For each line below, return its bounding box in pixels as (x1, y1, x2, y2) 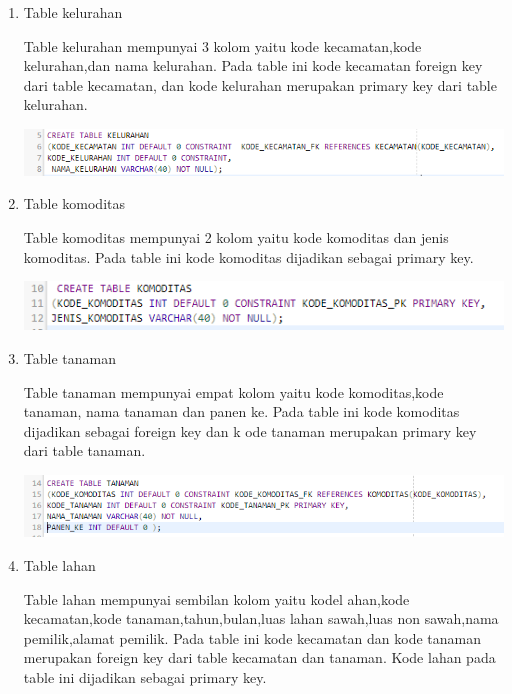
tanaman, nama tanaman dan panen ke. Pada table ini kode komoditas (23, 401, 460, 422)
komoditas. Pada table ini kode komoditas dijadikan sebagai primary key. (23, 246, 474, 267)
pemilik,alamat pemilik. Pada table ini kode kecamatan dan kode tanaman (23, 627, 481, 648)
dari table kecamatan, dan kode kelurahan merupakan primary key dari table (23, 74, 497, 95)
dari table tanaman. (23, 440, 146, 461)
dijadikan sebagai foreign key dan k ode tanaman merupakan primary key (23, 420, 477, 441)
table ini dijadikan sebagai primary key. (23, 667, 267, 688)
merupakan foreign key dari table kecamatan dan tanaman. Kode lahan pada (23, 647, 496, 668)
